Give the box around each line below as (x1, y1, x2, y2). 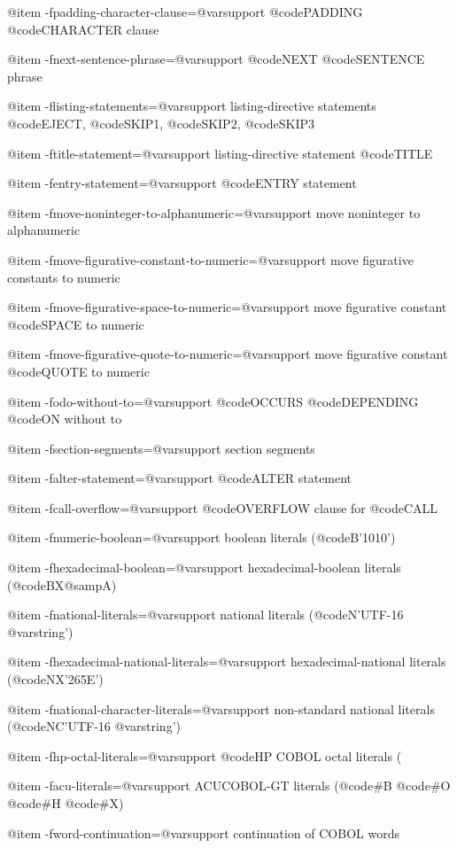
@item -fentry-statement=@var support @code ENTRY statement (7, 174, 357, 192)
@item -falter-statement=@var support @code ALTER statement (7, 469, 352, 487)
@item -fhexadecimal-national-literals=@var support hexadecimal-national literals (7, 652, 446, 671)
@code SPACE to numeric (7, 315, 144, 333)
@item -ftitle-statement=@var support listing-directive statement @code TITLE (7, 144, 433, 162)
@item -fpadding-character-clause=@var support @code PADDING (7, 3, 363, 20)
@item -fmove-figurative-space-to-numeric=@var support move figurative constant (7, 298, 447, 316)
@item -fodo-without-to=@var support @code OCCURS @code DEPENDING (7, 392, 419, 410)
